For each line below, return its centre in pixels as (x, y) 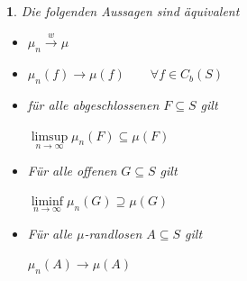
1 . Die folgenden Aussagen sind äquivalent (123, 11)
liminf (47, 202)
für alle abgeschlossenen (93, 104)
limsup (50, 136)
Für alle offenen (72, 170)
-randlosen (113, 233)
